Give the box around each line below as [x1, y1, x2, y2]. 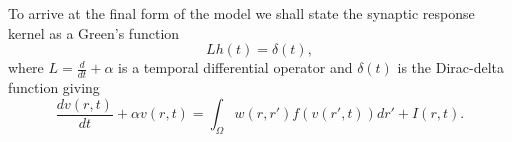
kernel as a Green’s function [8, 22, 180, 43]
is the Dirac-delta [397, 57, 505, 78]
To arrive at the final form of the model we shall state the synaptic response [8, 3, 475, 23]
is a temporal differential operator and [118, 57, 353, 78]
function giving [8, 77, 100, 98]
